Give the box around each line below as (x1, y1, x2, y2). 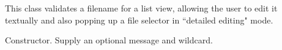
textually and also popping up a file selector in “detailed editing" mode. (5, 13, 273, 26)
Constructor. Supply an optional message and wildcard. (5, 34, 213, 46)
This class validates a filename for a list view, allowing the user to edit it (5, 2, 278, 14)
